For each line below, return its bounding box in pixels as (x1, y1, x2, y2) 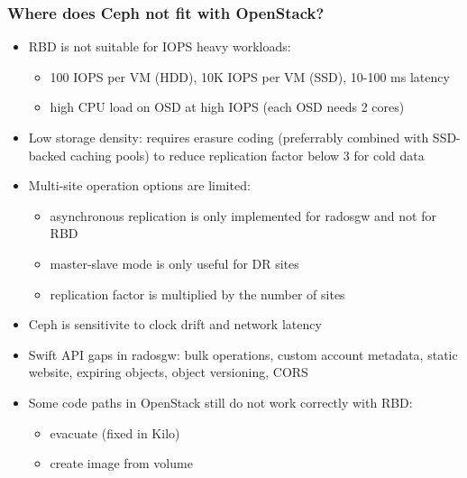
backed (28, 145, 67, 164)
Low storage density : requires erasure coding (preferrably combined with (28, 128, 429, 146)
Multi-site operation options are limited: (28, 176, 251, 195)
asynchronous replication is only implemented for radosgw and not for (50, 206, 436, 225)
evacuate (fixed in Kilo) (50, 423, 180, 442)
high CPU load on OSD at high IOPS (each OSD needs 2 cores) (50, 97, 405, 116)
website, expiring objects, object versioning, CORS (28, 363, 308, 381)
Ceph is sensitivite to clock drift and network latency (28, 315, 322, 334)
